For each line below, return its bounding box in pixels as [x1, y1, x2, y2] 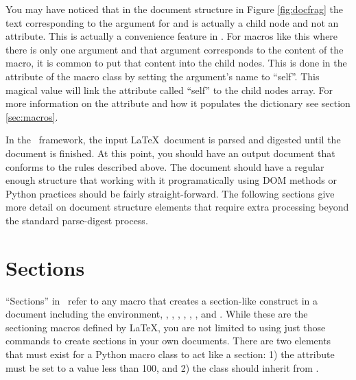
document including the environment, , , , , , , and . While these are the [5, 307, 308, 321]
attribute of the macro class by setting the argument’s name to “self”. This [5, 69, 320, 83]
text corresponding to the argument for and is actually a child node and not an [5, 15, 339, 29]
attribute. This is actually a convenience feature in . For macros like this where [5, 29, 338, 43]
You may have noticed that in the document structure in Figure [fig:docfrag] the [5, 2, 344, 16]
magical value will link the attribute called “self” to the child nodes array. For [5, 82, 333, 97]
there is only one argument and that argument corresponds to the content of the [5, 42, 344, 56]
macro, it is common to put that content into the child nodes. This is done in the [5, 56, 347, 70]
